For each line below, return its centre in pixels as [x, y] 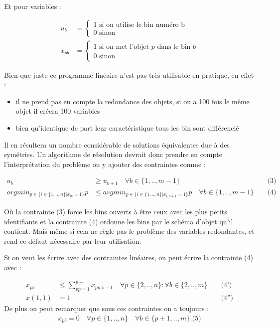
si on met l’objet [124, 47]
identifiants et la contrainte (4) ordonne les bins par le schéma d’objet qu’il [119, 221]
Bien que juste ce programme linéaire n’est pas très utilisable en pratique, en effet [129, 75]
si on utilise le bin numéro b [142, 25]
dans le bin [174, 47]
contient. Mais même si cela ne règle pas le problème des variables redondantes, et [129, 231]
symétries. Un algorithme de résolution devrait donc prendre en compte [113, 154]
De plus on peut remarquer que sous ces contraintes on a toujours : [107, 308]
